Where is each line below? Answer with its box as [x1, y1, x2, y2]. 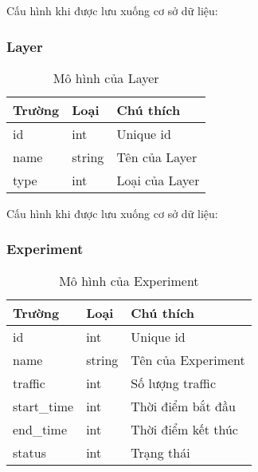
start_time [13, 396, 74, 415]
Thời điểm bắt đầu [131, 396, 236, 415]
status [13, 442, 46, 462]
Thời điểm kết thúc [131, 419, 238, 438]
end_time [13, 419, 68, 438]
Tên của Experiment [131, 350, 245, 369]
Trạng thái [131, 442, 190, 462]
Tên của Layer [116, 147, 197, 166]
